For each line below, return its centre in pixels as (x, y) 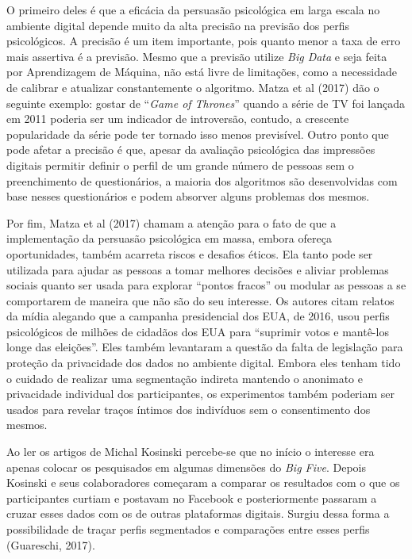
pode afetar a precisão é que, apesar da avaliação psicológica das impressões (191, 149)
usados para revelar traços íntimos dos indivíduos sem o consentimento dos (189, 409)
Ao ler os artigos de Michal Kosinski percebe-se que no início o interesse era (191, 452)
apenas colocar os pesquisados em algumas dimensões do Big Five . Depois (186, 467)
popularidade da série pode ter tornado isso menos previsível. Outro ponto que (198, 134)
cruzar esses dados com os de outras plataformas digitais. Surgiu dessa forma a (198, 513)
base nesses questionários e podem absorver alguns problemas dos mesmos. (188, 196)
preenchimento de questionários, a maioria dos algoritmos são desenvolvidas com (202, 180)
